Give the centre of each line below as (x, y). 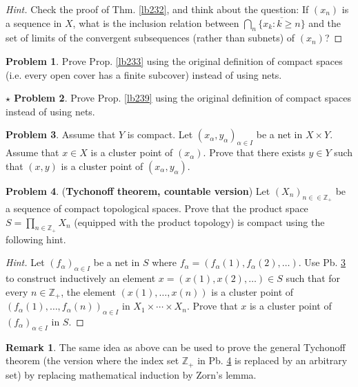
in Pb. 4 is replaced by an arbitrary (272, 360)
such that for (313, 278)
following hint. (36, 239)
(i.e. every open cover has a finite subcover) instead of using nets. (144, 74)
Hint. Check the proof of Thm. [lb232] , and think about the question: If (157, 9)
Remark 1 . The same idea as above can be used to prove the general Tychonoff (176, 347)
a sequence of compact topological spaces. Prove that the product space (157, 208)
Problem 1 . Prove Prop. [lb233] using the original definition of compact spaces (174, 60)
